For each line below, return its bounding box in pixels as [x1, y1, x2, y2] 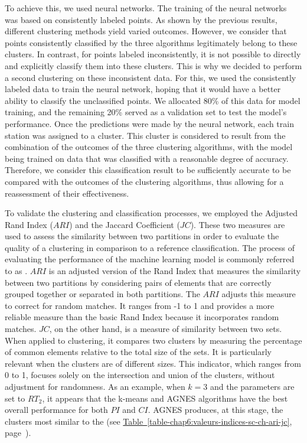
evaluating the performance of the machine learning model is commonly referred [5, 253, 295, 265]
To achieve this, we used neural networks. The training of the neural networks [5, 2, 287, 14]
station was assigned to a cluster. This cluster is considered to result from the [5, 129, 286, 141]
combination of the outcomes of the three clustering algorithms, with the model [5, 141, 293, 153]
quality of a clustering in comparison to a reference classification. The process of [5, 241, 295, 253]
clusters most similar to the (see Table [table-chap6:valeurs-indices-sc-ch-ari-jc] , [5, 415, 292, 427]
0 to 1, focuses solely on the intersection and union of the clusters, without [5, 369, 275, 381]
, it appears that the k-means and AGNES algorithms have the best [42, 392, 288, 404]
